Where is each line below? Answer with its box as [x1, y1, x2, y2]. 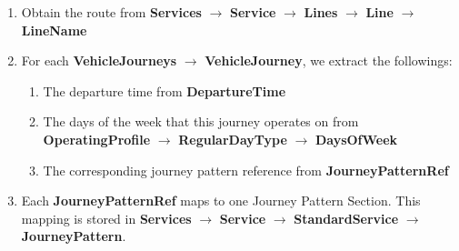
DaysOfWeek [314, 129, 398, 148]
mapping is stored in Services [21, 208, 192, 227]
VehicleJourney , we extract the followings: [205, 51, 453, 70]
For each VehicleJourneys [21, 51, 177, 70]
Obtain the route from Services [21, 3, 202, 21]
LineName [21, 20, 87, 39]
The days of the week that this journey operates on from [43, 112, 359, 131]
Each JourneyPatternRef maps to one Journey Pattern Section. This [21, 191, 421, 210]
